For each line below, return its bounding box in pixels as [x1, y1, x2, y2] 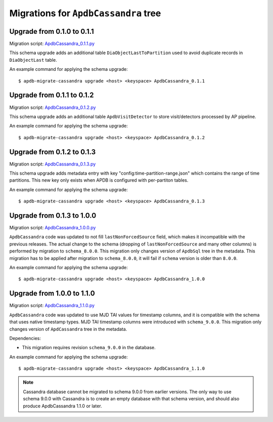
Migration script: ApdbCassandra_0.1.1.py [9, 40, 95, 47]
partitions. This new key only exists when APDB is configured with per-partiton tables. [9, 177, 189, 183]
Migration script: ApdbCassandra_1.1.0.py [9, 303, 95, 309]
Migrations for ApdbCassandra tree [9, 8, 161, 19]
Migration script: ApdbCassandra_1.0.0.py [9, 225, 96, 231]
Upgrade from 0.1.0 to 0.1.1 [9, 27, 94, 35]
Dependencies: [9, 335, 41, 341]
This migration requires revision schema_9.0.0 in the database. [22, 345, 156, 351]
